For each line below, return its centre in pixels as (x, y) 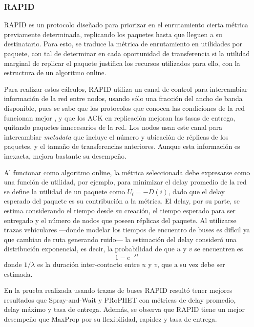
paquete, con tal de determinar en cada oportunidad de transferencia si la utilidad (127, 53)
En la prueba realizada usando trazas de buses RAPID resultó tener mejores (118, 290)
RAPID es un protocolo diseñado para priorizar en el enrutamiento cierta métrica (126, 25)
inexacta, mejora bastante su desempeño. (65, 155)
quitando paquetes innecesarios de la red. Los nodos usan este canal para (113, 127)
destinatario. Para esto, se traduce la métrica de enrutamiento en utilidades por (123, 44)
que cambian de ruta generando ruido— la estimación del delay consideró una (120, 239)
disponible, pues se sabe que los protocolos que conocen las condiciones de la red (124, 108)
